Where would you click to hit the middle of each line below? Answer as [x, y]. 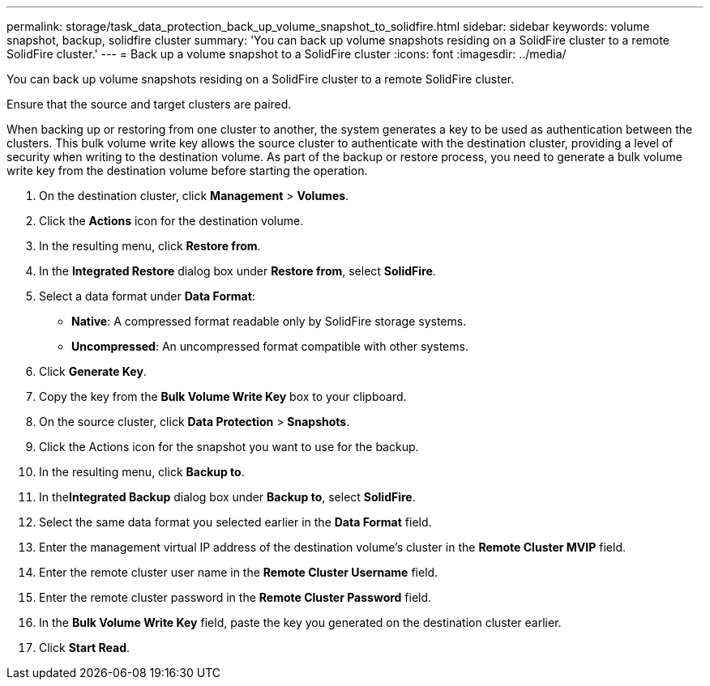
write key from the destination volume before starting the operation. [187, 170]
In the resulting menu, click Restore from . [150, 246]
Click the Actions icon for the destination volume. [171, 221]
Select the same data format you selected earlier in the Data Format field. [235, 522]
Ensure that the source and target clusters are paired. [149, 104]
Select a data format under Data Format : [147, 296]
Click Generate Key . [93, 371]
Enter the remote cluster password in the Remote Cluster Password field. [235, 597]
